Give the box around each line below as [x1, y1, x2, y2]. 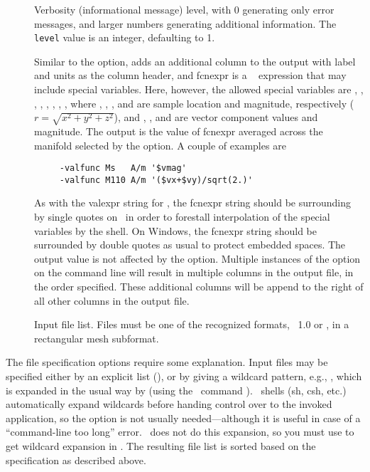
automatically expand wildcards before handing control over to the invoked [6, 397, 332, 411]
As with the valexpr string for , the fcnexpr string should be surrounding [34, 195, 351, 210]
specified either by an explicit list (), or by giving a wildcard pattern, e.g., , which [6, 368, 362, 383]
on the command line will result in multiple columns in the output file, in [34, 265, 354, 280]
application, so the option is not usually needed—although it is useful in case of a [6, 410, 361, 425]
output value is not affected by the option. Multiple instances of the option [34, 251, 361, 266]
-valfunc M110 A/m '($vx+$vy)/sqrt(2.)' [59, 174, 253, 185]
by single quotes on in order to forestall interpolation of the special [34, 209, 330, 224]
